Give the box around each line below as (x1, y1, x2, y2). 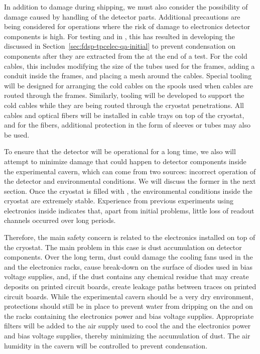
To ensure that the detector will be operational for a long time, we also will (4, 146, 236, 157)
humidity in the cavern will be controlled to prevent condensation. (4, 340, 208, 350)
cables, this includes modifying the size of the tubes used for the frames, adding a (4, 60, 255, 71)
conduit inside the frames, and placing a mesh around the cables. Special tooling (4, 70, 252, 81)
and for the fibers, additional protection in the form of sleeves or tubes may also (4, 120, 250, 130)
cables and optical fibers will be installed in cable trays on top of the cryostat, (4, 109, 244, 120)
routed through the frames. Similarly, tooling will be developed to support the (4, 90, 244, 100)
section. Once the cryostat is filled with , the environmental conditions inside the (4, 185, 252, 196)
